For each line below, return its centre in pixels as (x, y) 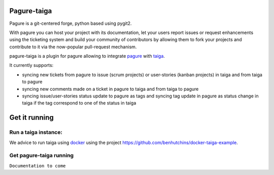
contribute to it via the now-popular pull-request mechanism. (73, 47)
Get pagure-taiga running (41, 156)
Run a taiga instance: (36, 132)
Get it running (32, 117)
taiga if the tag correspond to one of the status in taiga (79, 103)
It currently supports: (31, 65)
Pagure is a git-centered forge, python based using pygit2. (71, 23)
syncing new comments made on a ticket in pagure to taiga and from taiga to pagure (110, 89)
